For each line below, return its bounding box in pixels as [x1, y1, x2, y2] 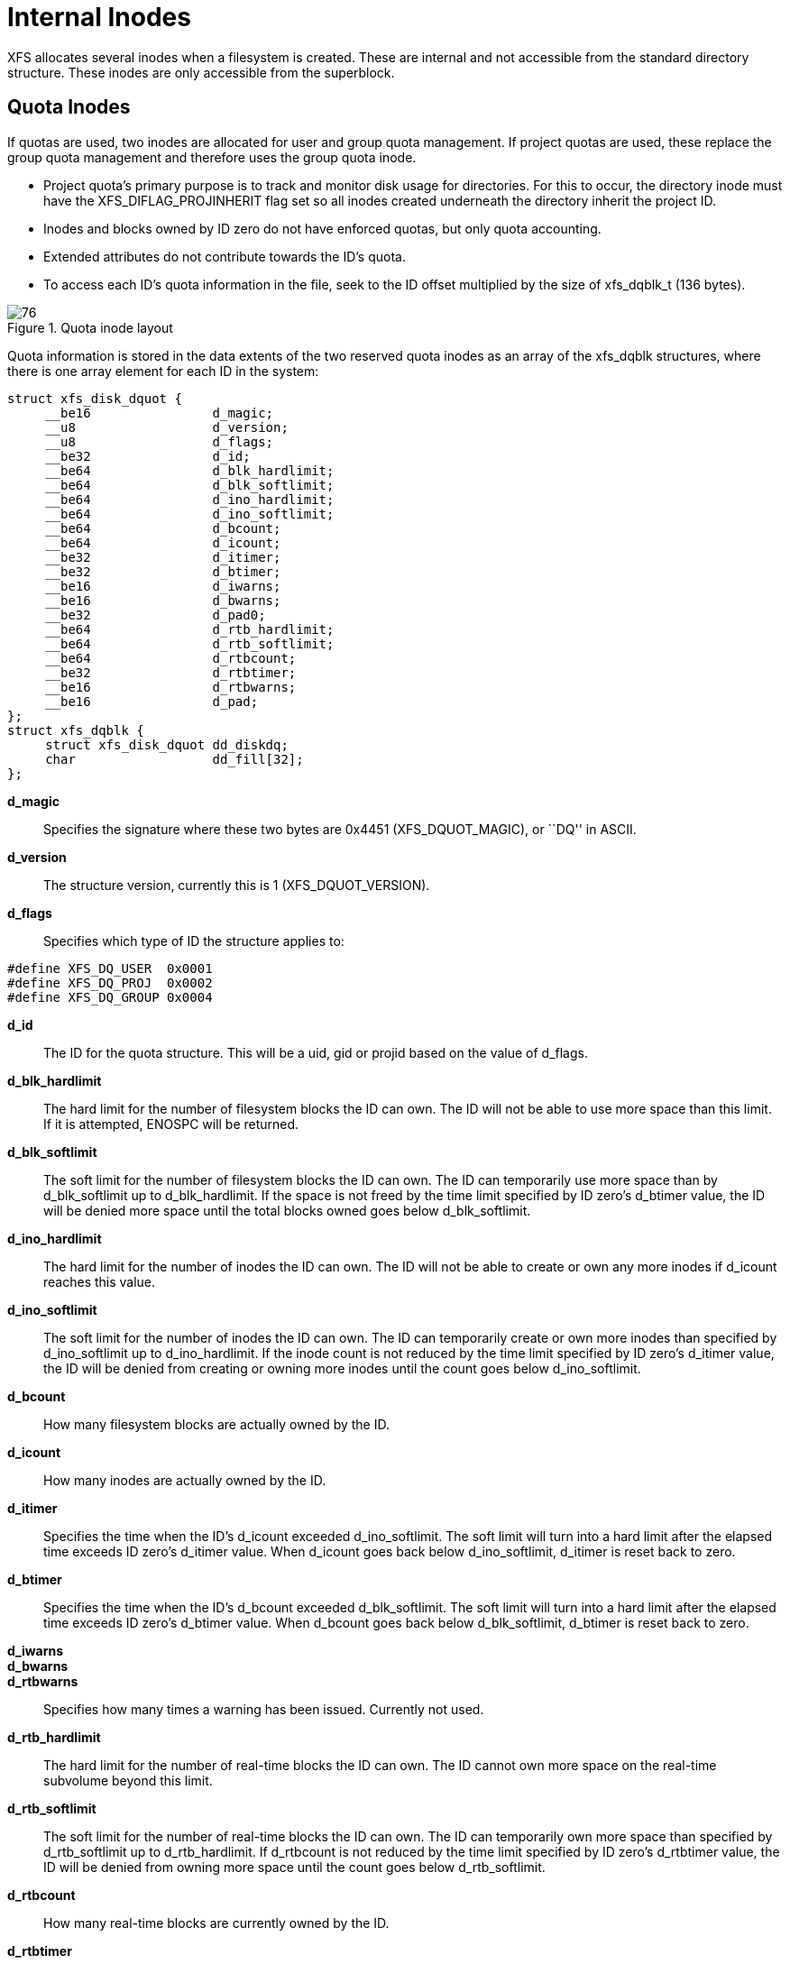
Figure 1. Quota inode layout [7, 319, 173, 335]
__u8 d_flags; [45, 434, 274, 449]
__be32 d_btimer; [45, 564, 281, 579]
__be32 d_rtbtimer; [45, 665, 297, 680]
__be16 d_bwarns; [45, 592, 281, 608]
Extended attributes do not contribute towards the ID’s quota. [43, 248, 406, 264]
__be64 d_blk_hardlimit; [45, 463, 335, 478]
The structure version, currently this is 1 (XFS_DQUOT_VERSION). [43, 876, 430, 893]
